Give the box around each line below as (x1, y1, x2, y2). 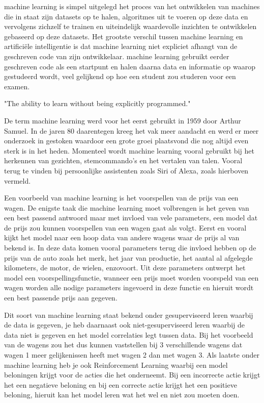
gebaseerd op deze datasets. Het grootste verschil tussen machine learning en (4, 31, 243, 41)
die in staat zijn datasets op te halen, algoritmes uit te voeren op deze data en (4, 11, 248, 21)
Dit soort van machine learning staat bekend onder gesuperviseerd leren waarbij (4, 309, 253, 320)
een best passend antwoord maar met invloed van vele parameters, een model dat (4, 212, 258, 223)
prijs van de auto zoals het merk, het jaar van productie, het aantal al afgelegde (4, 252, 253, 263)
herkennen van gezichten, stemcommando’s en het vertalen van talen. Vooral (4, 155, 243, 166)
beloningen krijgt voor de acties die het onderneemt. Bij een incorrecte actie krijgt (4, 369, 260, 380)
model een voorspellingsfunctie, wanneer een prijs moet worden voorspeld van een (4, 272, 259, 283)
